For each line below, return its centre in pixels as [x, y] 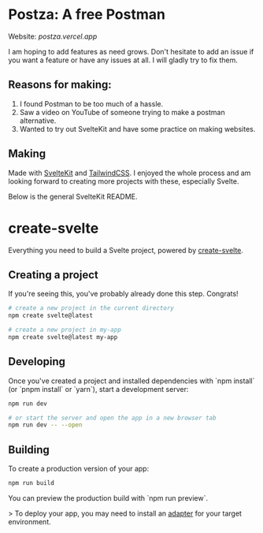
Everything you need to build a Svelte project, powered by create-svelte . [126, 250]
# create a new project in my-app [65, 330]
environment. [30, 521]
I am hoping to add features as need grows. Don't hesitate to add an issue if [131, 51]
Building [29, 450]
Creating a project [53, 275]
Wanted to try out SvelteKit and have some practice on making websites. [137, 129]
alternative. [38, 121]
